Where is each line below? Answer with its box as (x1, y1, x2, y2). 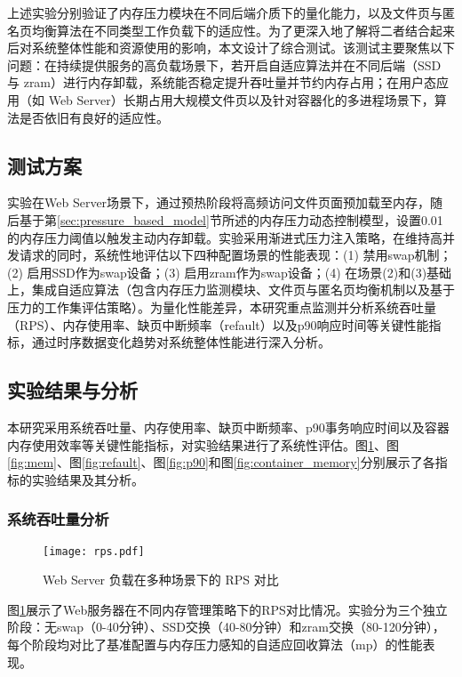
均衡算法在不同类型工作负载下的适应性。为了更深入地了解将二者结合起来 (31, 20, 455, 39)
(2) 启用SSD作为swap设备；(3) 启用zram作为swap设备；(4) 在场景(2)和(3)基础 (7, 262, 452, 281)
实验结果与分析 (7, 376, 138, 404)
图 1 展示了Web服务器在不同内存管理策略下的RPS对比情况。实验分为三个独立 (7, 600, 448, 618)
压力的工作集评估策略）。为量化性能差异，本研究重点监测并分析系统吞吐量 (7, 297, 436, 316)
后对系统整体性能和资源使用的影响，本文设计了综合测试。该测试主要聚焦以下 (7, 38, 455, 57)
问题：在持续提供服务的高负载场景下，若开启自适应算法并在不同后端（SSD (7, 55, 442, 74)
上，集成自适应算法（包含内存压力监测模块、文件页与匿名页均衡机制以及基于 (7, 280, 455, 299)
